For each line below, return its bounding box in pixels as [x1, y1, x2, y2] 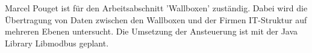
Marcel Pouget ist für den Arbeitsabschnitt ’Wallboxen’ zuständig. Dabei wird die [5, 2, 308, 14]
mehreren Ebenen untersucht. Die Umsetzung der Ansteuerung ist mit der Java [5, 25, 298, 38]
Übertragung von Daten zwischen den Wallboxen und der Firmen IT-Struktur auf [5, 13, 307, 26]
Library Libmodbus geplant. [5, 36, 109, 49]
